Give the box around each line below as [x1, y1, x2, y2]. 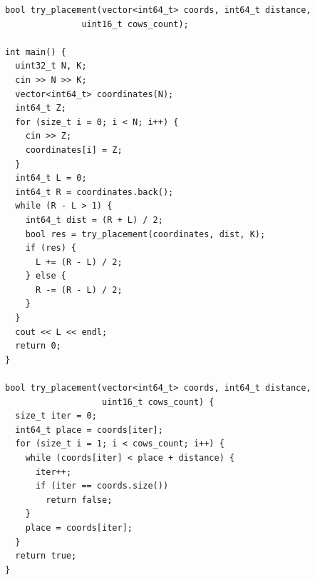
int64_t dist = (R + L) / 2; [25, 214, 163, 225]
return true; [15, 551, 77, 561]
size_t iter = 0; [15, 411, 97, 421]
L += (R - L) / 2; [35, 256, 123, 267]
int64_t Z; [15, 103, 66, 114]
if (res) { [25, 243, 77, 254]
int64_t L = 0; [15, 173, 87, 184]
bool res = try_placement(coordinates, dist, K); [25, 229, 266, 239]
